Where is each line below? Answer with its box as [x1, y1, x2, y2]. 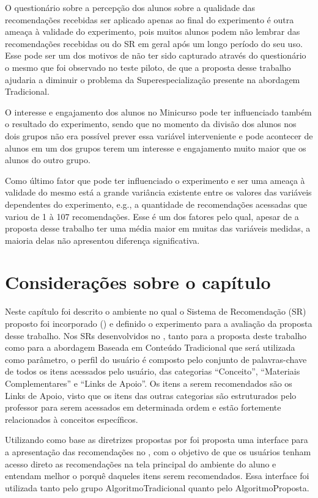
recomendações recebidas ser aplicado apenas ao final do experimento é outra [5, 13, 294, 26]
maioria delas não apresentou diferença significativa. [5, 233, 200, 246]
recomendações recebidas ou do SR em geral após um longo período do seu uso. [5, 37, 303, 49]
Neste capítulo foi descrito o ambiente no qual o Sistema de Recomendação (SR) [5, 305, 306, 318]
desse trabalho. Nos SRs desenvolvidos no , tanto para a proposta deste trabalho [5, 329, 306, 342]
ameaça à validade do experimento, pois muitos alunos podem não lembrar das [5, 25, 300, 38]
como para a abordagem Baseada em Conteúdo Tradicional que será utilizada [5, 341, 295, 354]
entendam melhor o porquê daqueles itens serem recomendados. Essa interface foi [5, 469, 309, 482]
